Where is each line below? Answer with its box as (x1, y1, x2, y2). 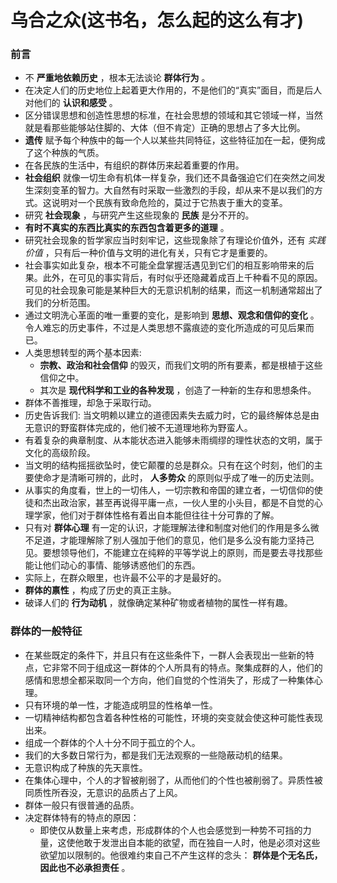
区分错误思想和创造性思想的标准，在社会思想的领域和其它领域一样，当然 (24, 109, 323, 121)
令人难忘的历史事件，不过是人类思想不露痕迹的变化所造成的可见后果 (24, 322, 306, 334)
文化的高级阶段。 (24, 447, 96, 459)
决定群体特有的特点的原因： (24, 811, 140, 823)
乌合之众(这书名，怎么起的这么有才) (10, 9, 305, 32)
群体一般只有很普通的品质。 (24, 799, 140, 811)
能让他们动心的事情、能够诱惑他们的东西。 (24, 559, 201, 571)
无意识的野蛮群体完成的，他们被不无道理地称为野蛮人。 (24, 422, 253, 434)
